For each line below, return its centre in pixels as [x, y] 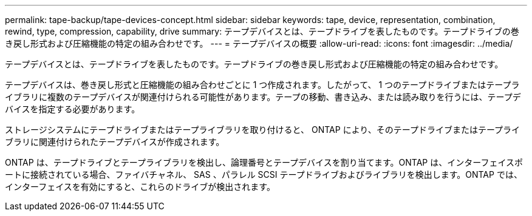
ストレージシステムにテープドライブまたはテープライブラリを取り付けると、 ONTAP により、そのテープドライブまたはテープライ [263, 130]
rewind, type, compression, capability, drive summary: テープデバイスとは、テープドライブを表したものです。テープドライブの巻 [262, 31]
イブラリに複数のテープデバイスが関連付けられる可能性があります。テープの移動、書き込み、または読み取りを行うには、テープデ [263, 97]
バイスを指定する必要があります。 [73, 109]
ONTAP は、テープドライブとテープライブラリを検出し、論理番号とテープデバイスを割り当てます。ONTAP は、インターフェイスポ [264, 162]
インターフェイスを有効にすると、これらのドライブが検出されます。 [140, 187]
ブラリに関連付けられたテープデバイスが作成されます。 [115, 142]
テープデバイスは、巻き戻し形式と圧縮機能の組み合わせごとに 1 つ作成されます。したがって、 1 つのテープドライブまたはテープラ [262, 85]
